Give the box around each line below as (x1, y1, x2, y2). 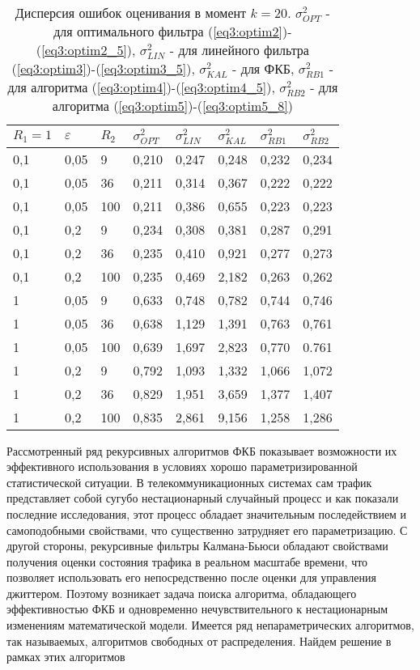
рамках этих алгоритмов (6, 648, 125, 665)
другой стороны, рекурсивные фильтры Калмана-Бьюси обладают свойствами (6, 537, 388, 554)
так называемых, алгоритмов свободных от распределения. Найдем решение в (6, 632, 392, 649)
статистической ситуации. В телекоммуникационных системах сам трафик (6, 473, 372, 490)
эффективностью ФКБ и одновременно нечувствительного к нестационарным (6, 600, 388, 617)
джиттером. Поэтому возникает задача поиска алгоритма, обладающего (6, 584, 357, 601)
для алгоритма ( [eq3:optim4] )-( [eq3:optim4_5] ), (7, 78, 275, 96)
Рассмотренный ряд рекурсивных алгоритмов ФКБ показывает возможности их (6, 442, 397, 459)
